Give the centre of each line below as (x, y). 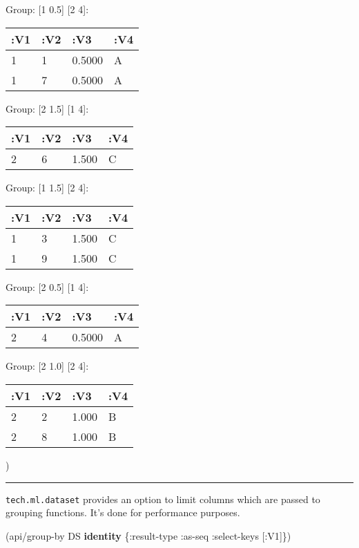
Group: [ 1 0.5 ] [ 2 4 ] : (47, 9)
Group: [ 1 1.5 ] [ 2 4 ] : (47, 188)
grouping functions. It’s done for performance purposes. (123, 512)
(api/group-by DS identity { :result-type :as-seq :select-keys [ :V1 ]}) (148, 535)
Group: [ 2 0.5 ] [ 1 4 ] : (47, 286)
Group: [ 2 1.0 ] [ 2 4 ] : (47, 366)
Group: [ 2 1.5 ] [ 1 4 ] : (47, 108)
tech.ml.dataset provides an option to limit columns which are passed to (163, 499)
